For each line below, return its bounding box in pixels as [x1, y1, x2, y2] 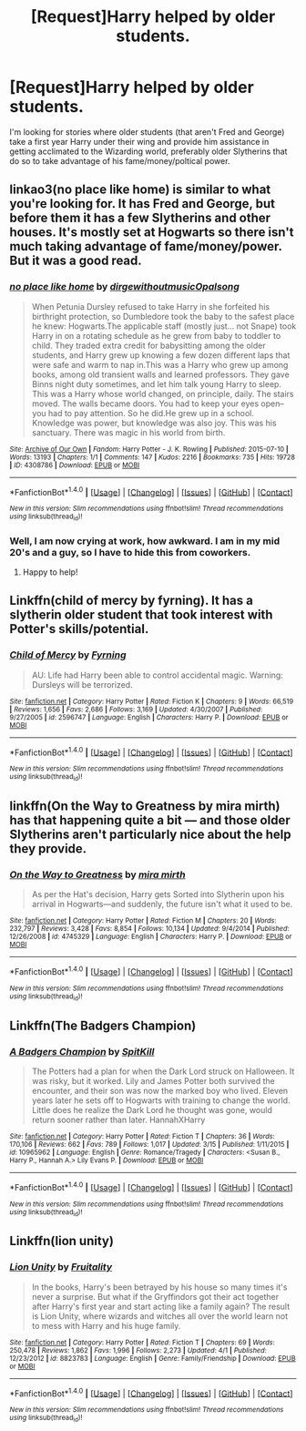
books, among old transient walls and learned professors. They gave [31, 369, 290, 380]
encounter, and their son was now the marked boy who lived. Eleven [31, 1085, 289, 1096]
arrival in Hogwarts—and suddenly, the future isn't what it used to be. [31, 899, 293, 910]
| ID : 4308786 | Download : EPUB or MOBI [9, 460, 140, 470]
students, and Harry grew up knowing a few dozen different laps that [31, 349, 291, 361]
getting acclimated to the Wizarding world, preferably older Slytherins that [9, 146, 288, 157]
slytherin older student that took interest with [9, 608, 273, 623]
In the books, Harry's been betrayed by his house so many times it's [31, 1282, 288, 1293]
